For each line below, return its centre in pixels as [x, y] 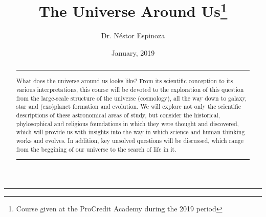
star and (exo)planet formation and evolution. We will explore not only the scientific [129, 106]
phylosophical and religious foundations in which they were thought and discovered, [127, 123]
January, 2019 [133, 53]
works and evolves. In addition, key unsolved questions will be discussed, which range [130, 140]
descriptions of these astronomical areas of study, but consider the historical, [118, 115]
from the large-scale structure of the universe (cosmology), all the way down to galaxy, [131, 98]
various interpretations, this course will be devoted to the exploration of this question [130, 89]
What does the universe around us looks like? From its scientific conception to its [125, 81]
